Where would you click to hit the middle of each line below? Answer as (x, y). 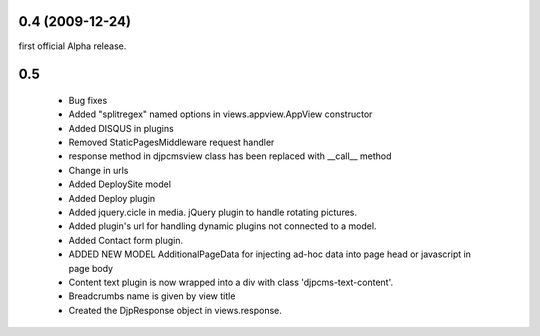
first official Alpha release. (72, 46)
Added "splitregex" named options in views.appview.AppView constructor (220, 114)
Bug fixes (88, 100)
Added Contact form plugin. (126, 240)
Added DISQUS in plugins (121, 128)
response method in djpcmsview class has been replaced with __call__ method (230, 156)
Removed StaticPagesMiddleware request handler (171, 142)
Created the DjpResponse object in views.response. (175, 310)
